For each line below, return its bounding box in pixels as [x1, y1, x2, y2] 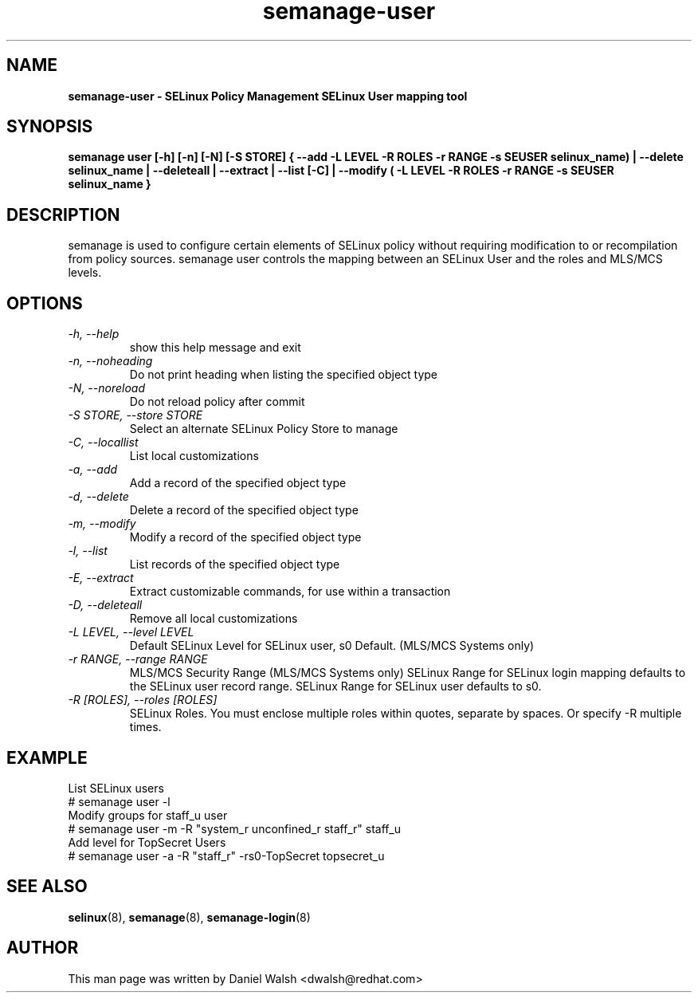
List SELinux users [68, 781, 164, 795]
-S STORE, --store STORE [68, 408, 203, 423]
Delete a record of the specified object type [129, 503, 359, 517]
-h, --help [68, 327, 120, 341]
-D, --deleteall [68, 598, 143, 612]
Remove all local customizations [129, 612, 298, 626]
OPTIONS [6, 293, 83, 313]
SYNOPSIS [6, 116, 93, 137]
